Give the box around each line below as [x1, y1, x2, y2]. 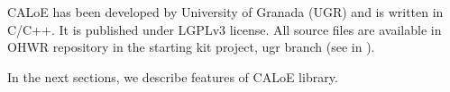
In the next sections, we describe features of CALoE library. [7, 67, 338, 86]
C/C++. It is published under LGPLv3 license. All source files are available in [7, 20, 442, 38]
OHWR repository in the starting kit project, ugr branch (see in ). [7, 38, 375, 56]
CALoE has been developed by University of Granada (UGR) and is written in [7, 3, 444, 21]
